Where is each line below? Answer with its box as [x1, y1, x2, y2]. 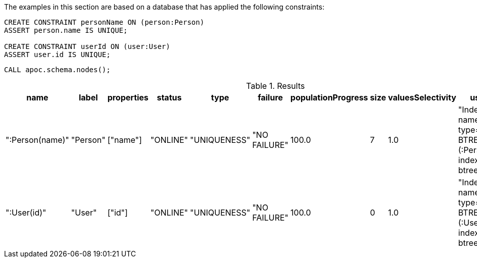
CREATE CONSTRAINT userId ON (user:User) [4, 42, 170, 50]
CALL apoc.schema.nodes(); [4, 66, 111, 74]
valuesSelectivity [388, 92, 456, 102]
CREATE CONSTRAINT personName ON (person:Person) [4, 18, 205, 26]
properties [107, 92, 149, 102]
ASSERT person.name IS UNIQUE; [4, 26, 128, 34]
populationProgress [290, 92, 368, 102]
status [157, 92, 182, 102]
